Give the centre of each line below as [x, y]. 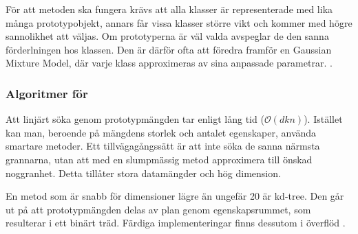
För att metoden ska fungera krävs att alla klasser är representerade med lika [169, 9]
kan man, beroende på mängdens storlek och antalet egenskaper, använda [161, 132]
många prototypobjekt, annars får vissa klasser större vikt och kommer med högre [179, 22]
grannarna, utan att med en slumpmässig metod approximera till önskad [159, 159]
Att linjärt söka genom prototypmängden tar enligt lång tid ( [135, 119]
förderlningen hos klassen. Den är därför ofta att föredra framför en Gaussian [169, 49]
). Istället [323, 119]
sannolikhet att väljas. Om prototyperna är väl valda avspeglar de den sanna [167, 36]
